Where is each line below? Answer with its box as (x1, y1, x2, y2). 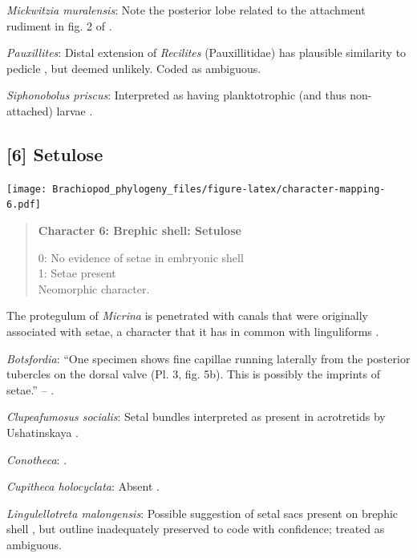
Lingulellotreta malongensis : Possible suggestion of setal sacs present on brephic (6, 504, 399, 521)
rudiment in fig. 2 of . (6, 17, 112, 34)
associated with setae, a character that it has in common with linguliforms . (6, 323, 379, 340)
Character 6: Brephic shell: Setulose (38, 222, 241, 239)
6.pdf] (6, 199, 41, 211)
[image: (6, 183, 47, 195)
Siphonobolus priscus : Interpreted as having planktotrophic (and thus (6, 87, 346, 103)
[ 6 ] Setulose (6, 141, 103, 166)
